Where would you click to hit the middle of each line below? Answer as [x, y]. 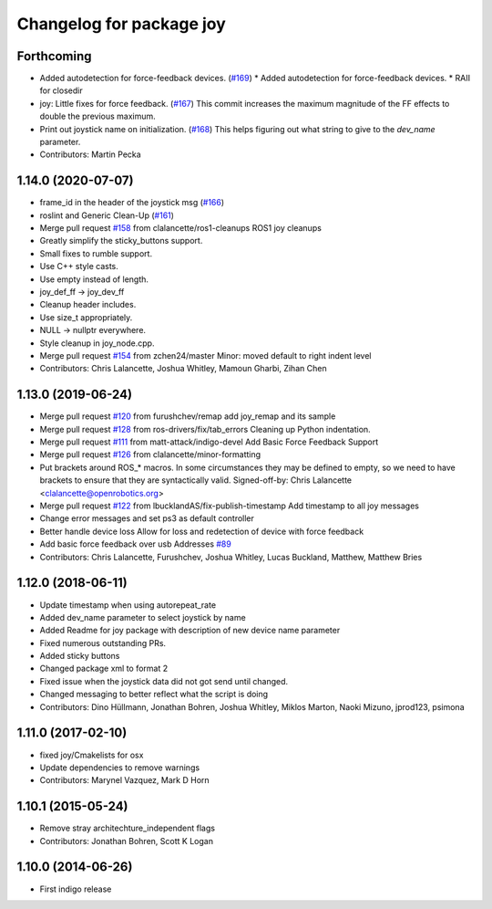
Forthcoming [54, 56]
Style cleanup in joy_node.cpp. [97, 343]
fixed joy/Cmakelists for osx [92, 755]
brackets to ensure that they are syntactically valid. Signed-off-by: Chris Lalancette [196, 480]
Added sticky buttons [80, 656]
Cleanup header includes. [88, 305]
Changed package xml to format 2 [104, 669]
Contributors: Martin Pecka [90, 154]
